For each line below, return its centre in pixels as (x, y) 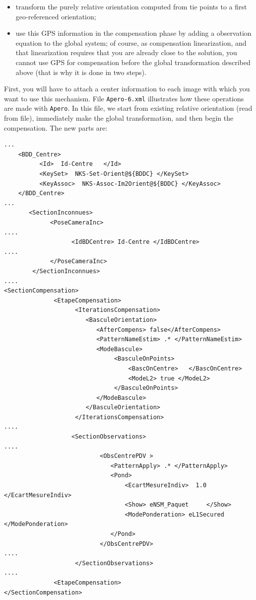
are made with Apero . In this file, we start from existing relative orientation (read (128, 108)
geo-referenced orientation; (56, 16)
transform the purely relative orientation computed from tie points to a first (131, 6)
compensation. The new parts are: (56, 127)
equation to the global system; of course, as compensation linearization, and (131, 42)
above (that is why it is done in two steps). (81, 72)
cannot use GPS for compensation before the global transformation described (133, 62)
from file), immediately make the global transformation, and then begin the (119, 118)
